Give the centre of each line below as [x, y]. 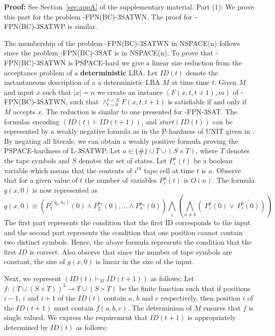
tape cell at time [169, 170]
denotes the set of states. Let [123, 160]
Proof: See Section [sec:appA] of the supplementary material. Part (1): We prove [129, 6]
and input [19, 92]
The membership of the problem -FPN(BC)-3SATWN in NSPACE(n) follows [122, 43]
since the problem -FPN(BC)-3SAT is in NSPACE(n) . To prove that [109, 53]
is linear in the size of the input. [145, 261]
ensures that [222, 307]
